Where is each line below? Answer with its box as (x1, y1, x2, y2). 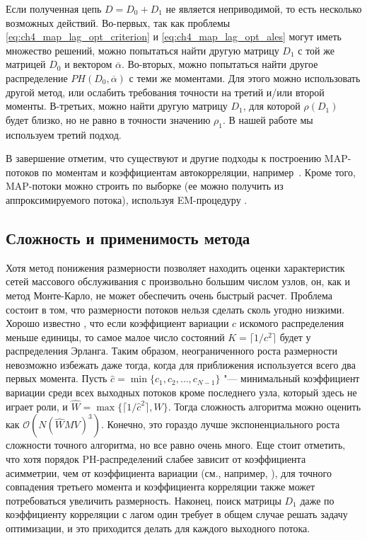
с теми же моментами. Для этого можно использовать (129, 70, 361, 85)
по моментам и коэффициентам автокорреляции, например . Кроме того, (42, 164, 356, 179)
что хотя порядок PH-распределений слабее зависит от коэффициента (6, 452, 306, 466)
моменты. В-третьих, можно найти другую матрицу (6, 98, 228, 113)
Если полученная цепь (6, 1, 102, 16)
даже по (300, 493, 334, 507)
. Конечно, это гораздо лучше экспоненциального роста (100, 417, 340, 432)
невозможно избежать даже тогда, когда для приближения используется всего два (6, 357, 356, 372)
